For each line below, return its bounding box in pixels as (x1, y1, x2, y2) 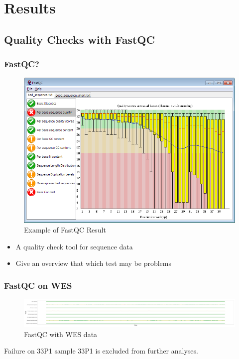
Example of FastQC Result (24, 224, 106, 235)
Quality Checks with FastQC (4, 31, 155, 47)
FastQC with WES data (24, 329, 98, 339)
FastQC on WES (4, 279, 72, 291)
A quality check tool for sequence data (15, 241, 133, 251)
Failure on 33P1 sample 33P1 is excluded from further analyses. (4, 346, 198, 356)
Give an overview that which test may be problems (15, 258, 171, 268)
